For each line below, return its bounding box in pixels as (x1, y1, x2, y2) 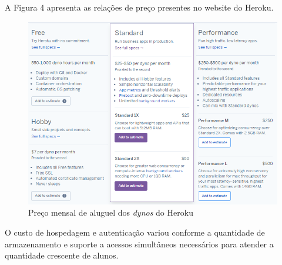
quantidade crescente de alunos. (5, 249, 119, 261)
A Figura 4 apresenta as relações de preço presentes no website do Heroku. (5, 1, 274, 13)
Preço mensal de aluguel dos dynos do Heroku (28, 206, 193, 219)
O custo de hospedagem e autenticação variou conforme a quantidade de (5, 226, 265, 239)
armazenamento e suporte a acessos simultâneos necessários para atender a (5, 237, 274, 250)
